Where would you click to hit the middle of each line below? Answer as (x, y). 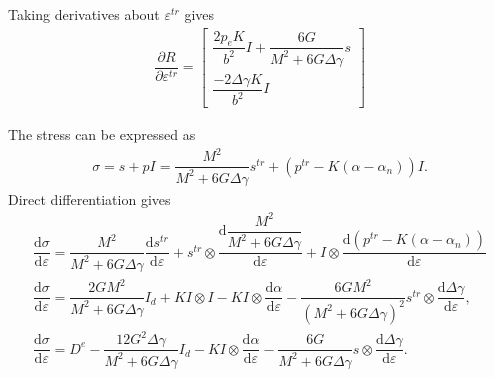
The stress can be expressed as (102, 134)
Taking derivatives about (84, 14)
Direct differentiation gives (89, 198)
